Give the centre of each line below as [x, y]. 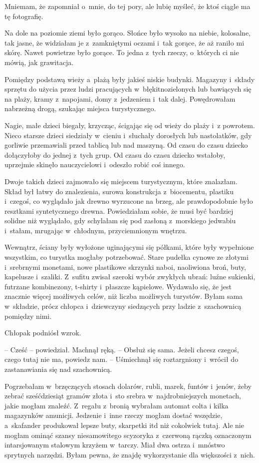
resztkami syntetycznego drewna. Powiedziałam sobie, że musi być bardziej [119, 210]
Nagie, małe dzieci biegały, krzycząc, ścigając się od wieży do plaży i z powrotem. [130, 125]
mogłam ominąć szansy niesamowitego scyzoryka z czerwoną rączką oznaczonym [128, 435]
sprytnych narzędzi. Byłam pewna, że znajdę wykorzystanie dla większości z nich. [130, 454]
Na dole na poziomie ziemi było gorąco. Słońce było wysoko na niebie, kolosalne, [128, 33]
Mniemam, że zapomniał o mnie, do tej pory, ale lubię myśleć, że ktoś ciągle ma [128, 6]
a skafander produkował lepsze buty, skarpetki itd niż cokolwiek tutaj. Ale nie [124, 425]
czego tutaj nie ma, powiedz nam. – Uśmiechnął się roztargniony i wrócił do [122, 359]
